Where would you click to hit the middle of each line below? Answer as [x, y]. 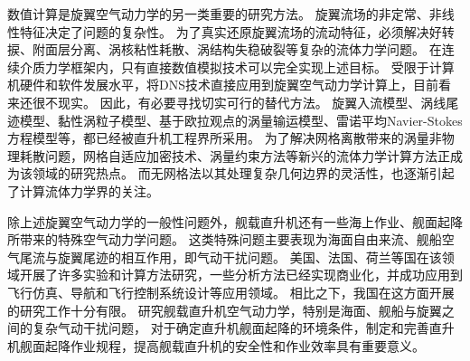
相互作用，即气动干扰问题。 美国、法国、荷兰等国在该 [281, 256]
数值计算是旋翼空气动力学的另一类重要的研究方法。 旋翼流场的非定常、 [218, 14]
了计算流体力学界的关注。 [83, 190]
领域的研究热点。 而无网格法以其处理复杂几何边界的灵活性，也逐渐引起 [243, 173]
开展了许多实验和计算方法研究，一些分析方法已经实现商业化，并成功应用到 [241, 275]
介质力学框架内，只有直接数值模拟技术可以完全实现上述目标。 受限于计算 [237, 66]
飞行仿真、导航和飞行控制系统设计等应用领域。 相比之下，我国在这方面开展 [231, 292]
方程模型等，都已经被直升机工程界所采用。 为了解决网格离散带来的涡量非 [225, 138]
